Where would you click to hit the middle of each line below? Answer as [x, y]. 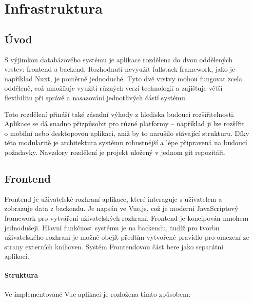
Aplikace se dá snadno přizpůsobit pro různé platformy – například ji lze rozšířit [125, 123]
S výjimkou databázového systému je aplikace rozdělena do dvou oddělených [118, 59]
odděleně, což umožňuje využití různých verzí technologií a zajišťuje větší [114, 88]
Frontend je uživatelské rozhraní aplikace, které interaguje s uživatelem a [113, 198]
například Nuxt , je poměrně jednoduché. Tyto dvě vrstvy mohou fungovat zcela [123, 78]
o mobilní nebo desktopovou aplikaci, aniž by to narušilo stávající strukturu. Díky [127, 133]
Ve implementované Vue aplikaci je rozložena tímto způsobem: [97, 293]
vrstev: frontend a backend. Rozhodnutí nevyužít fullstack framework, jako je [120, 69]
